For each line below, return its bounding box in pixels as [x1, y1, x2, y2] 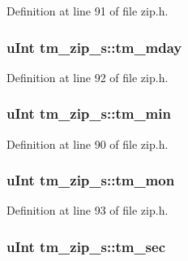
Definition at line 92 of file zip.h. [6, 68, 169, 85]
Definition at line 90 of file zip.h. [6, 135, 169, 152]
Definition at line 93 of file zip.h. [6, 202, 169, 219]
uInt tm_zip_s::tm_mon [6, 170, 175, 190]
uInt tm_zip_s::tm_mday [6, 37, 182, 57]
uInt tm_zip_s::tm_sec [6, 236, 166, 256]
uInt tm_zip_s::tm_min [6, 103, 171, 124]
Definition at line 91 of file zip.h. [6, 2, 169, 19]
